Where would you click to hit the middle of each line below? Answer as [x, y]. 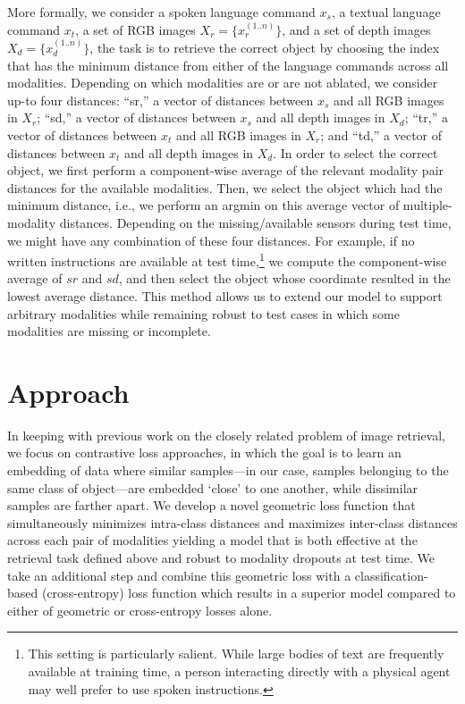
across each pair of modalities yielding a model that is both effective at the [212, 540]
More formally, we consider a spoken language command [161, 12]
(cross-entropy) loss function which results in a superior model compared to [249, 593]
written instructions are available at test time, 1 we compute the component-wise [227, 260]
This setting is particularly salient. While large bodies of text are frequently [236, 654]
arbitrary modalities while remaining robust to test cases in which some [203, 313]
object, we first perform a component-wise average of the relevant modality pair [226, 170]
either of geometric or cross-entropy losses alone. [140, 610]
